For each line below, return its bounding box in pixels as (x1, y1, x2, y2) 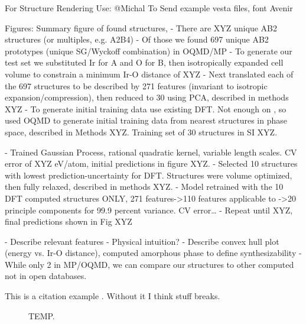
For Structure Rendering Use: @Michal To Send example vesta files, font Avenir (5, 2, 293, 14)
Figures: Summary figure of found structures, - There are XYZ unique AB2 (5, 21, 277, 34)
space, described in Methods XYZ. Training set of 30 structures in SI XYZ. (5, 125, 278, 138)
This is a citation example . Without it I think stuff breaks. (5, 290, 220, 302)
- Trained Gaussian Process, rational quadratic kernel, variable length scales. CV (5, 145, 297, 158)
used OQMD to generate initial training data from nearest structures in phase (5, 114, 288, 127)
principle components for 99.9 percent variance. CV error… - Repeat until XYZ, (5, 203, 293, 216)
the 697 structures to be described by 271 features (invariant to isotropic (5, 79, 268, 92)
